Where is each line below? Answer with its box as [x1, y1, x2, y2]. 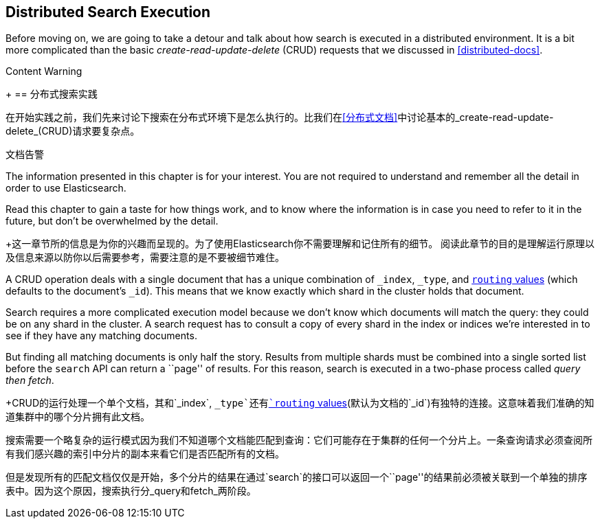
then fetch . [5, 374, 54, 387]
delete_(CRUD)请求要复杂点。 [5, 125, 140, 137]
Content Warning [5, 65, 82, 78]
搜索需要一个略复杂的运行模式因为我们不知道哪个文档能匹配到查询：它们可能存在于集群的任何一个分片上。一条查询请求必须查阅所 [5, 434, 592, 446]
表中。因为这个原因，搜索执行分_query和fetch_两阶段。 [5, 485, 256, 497]
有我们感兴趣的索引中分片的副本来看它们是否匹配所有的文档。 [5, 448, 285, 460]
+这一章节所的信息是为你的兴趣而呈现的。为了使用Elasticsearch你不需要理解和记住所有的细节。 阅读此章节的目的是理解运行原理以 [5, 238, 595, 250]
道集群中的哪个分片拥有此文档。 [5, 411, 150, 423]
